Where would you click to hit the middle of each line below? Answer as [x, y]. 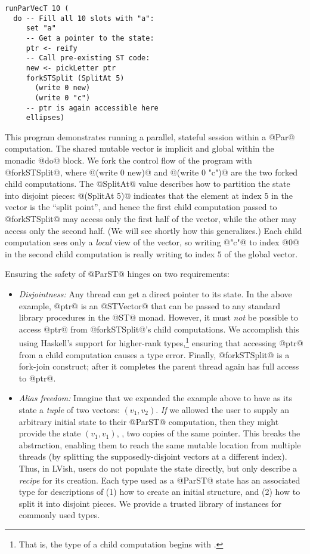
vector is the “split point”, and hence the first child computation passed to [141, 207]
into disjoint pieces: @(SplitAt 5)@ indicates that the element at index [133, 195]
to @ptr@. [37, 378]
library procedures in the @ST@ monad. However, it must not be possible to [158, 317]
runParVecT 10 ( [37, 8]
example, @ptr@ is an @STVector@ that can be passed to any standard [150, 305]
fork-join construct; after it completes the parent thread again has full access [159, 366]
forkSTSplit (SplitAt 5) [75, 78]
